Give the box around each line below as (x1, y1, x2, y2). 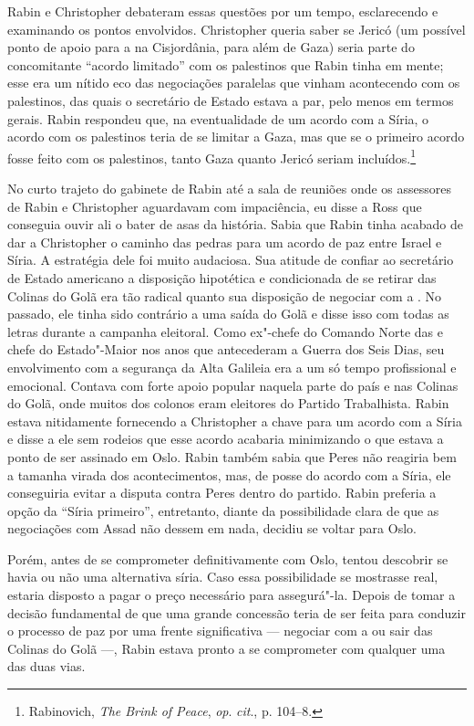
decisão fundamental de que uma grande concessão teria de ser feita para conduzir (7, 603, 466, 622)
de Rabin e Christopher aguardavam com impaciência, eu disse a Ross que (7, 196, 422, 216)
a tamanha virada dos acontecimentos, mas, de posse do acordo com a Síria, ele (7, 465, 451, 484)
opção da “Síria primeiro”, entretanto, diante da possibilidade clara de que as (7, 500, 439, 520)
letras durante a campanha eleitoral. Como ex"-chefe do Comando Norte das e (7, 321, 444, 341)
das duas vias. (7, 657, 86, 676)
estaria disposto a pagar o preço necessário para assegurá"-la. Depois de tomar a (7, 585, 456, 605)
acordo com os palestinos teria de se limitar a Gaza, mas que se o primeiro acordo (7, 127, 465, 146)
